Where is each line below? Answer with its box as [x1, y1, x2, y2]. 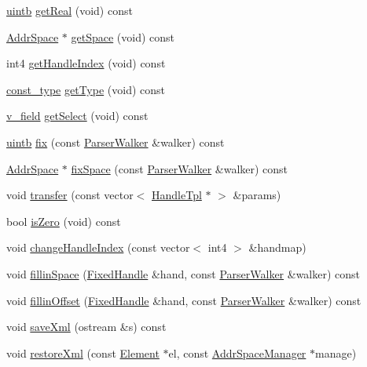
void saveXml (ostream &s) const [6, 318, 167, 335]
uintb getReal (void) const [6, 2, 133, 18]
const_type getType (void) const [6, 81, 166, 97]
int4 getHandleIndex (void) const [6, 55, 166, 71]
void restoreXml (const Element [6, 344, 160, 361]
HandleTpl [152, 187, 202, 203]
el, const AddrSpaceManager [168, 344, 306, 361]
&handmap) [248, 239, 306, 256]
